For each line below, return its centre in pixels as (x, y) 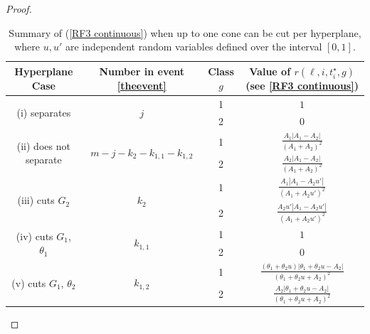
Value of (270, 71)
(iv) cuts (35, 236)
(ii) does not (43, 145)
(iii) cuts (36, 200)
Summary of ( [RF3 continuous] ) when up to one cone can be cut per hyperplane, (185, 32)
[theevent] (142, 85)
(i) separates (44, 113)
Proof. (19, 9)
